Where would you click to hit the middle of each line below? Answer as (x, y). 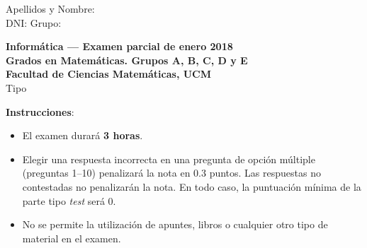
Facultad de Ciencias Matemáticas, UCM (109, 74)
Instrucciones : (40, 111)
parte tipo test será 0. (69, 200)
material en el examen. (72, 238)
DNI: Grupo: (34, 22)
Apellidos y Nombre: (50, 8)
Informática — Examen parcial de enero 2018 (119, 46)
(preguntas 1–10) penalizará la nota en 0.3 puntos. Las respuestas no (171, 173)
